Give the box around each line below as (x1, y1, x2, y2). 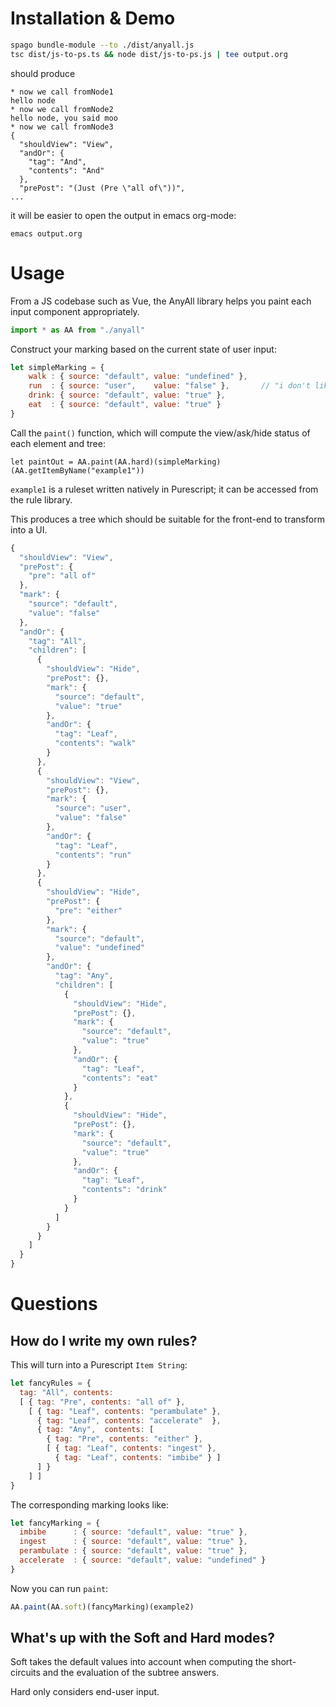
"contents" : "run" (54, 850, 132, 860)
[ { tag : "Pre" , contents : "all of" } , (19, 1397, 186, 1407)
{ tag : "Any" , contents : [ (36, 1425, 155, 1435)
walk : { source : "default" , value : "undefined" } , (28, 372, 248, 382)
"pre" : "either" (54, 905, 123, 916)
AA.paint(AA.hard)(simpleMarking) (77, 457, 222, 467)
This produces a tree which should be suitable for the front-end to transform (10, 513, 325, 525)
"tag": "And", (28, 157, 87, 167)
